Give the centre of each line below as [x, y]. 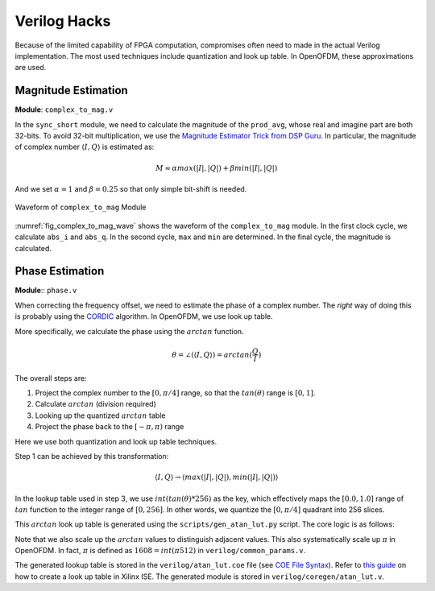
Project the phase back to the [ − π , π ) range [110, 427]
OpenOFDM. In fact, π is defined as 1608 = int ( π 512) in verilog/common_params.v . [160, 551]
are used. [31, 68]
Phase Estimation [60, 271]
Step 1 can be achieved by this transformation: [92, 456]
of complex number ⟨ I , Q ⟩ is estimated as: [85, 147]
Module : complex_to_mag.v [64, 110]
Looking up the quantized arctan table [100, 415]
